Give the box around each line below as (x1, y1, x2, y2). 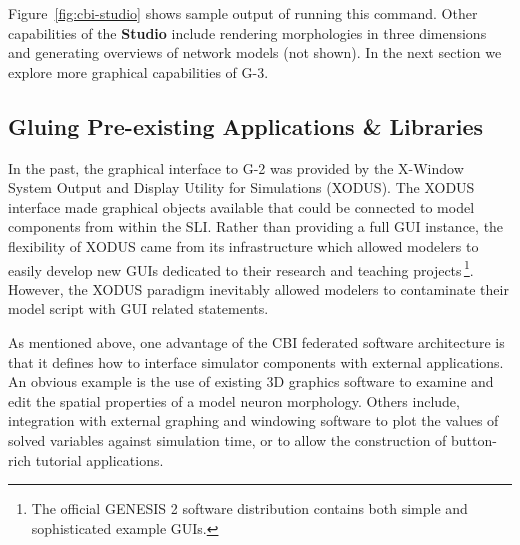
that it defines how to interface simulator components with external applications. (8, 351, 504, 372)
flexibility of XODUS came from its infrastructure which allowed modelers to (8, 235, 479, 256)
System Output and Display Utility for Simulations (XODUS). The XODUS (8, 177, 475, 198)
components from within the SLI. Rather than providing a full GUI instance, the (8, 216, 504, 237)
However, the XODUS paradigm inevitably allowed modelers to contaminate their (8, 278, 509, 299)
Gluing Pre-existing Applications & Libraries (8, 110, 484, 141)
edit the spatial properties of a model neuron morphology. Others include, (8, 390, 460, 411)
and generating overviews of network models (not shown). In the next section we (8, 42, 502, 63)
